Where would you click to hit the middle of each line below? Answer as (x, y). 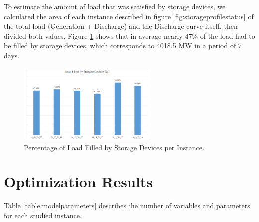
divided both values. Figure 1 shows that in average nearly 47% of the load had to (129, 36)
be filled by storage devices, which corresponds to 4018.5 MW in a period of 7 (123, 46)
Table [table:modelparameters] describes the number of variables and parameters (127, 205)
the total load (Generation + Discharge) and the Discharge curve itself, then (121, 26)
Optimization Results (79, 181)
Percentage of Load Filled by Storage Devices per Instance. (114, 147)
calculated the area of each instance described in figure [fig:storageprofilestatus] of (129, 16)
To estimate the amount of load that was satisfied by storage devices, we (115, 6)
